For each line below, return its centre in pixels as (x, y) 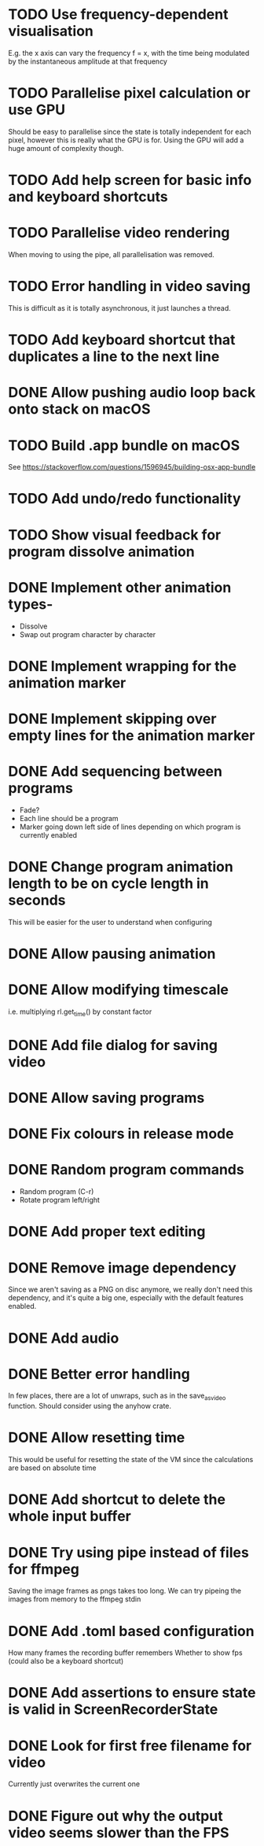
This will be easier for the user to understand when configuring (110, 922)
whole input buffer (70, 1516)
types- (31, 604)
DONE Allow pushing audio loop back (132, 393)
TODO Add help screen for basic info (130, 181)
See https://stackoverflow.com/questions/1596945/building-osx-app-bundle (132, 467)
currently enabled (48, 835)
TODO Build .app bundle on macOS (124, 445)
